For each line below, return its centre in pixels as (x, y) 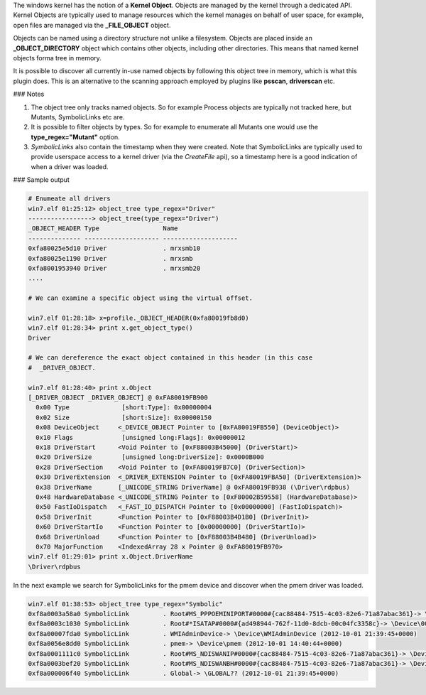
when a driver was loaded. (70, 166)
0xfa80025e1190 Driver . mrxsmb (110, 258)
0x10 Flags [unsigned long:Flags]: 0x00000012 (141, 437)
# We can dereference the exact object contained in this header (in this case (170, 358)
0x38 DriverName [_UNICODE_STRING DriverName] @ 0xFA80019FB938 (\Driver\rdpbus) (193, 487)
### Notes (29, 94)
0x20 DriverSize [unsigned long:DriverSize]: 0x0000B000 (150, 457)
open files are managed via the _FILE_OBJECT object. (92, 25)
